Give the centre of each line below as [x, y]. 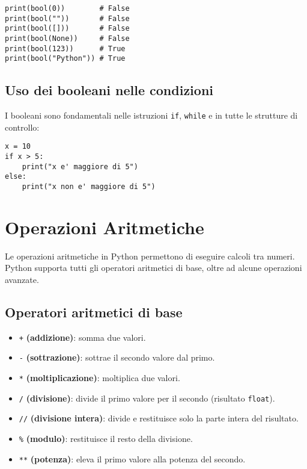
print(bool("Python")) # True [65, 59]
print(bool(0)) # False [67, 8]
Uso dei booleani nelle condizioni [109, 90]
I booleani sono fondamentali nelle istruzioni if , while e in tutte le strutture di [151, 115]
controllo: [22, 127]
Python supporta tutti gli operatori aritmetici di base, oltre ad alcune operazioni [153, 268]
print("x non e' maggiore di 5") [89, 187]
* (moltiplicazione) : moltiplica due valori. [99, 378]
